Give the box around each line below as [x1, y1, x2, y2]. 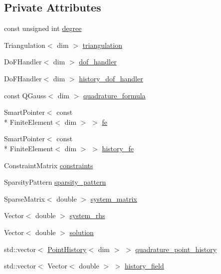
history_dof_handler [79, 73, 143, 83]
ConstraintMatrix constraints [4, 160, 93, 170]
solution [69, 227, 94, 237]
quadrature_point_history [135, 244, 217, 254]
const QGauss [4, 90, 46, 100]
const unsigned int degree [4, 23, 82, 33]
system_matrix [90, 193, 137, 204]
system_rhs [69, 210, 105, 221]
